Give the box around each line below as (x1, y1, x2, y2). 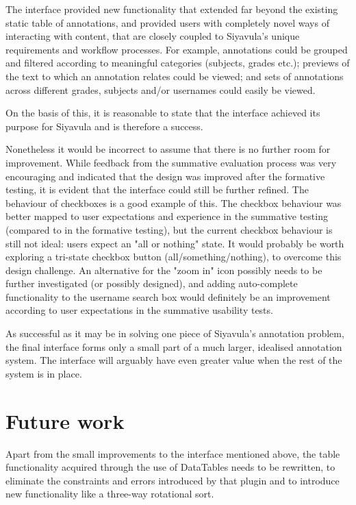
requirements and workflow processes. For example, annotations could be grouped (5, 42, 348, 56)
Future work (5, 406, 125, 434)
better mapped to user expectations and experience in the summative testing (5, 209, 328, 223)
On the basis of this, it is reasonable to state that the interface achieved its (5, 106, 320, 120)
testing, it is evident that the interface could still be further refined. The (5, 182, 309, 197)
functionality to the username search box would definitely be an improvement (5, 289, 331, 304)
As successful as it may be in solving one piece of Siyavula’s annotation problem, (5, 326, 344, 341)
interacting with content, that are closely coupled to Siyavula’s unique (5, 29, 300, 43)
